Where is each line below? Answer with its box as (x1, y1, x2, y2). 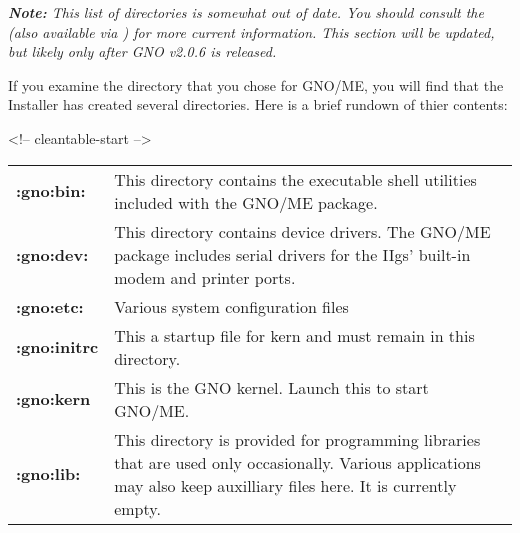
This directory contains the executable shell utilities (114, 167, 477, 191)
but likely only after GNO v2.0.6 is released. (8, 41, 277, 62)
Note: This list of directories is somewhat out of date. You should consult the (8, 2, 484, 22)
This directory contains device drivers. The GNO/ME (114, 219, 491, 243)
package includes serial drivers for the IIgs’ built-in (114, 242, 471, 266)
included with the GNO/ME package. (114, 190, 378, 214)
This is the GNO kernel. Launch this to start (114, 375, 429, 399)
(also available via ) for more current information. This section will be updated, (8, 21, 495, 42)
